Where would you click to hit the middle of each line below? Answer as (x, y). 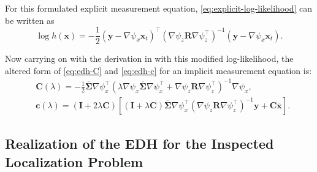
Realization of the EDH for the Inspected (139, 144)
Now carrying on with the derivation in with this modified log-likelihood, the (149, 58)
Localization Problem (74, 161)
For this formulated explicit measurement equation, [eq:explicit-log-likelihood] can (159, 8)
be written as (30, 20)
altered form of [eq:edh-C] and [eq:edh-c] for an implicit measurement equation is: (158, 70)
